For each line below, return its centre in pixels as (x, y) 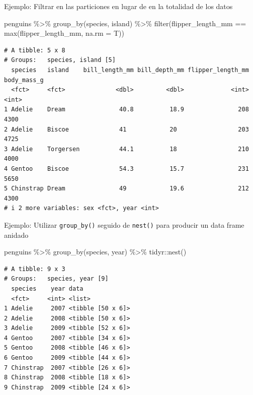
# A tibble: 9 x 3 (35, 269)
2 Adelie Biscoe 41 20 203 (126, 129)
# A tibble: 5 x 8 (35, 50)
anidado (16, 235)
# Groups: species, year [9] (56, 279)
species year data (47, 288)
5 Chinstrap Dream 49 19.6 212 (126, 189)
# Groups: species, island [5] (60, 60)
